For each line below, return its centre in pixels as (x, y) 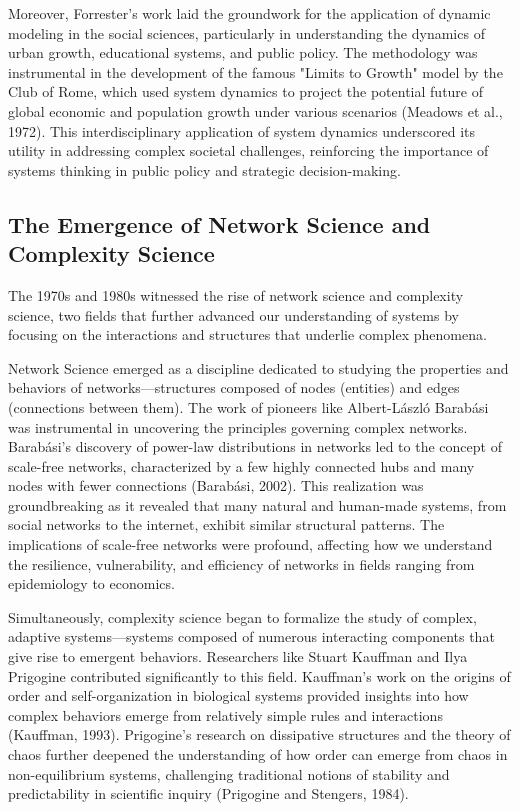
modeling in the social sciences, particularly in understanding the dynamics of (246, 32)
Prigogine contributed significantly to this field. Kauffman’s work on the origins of (259, 675)
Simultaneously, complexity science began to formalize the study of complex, (242, 616)
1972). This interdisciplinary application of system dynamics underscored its (241, 130)
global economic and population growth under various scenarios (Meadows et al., (255, 110)
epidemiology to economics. (91, 583)
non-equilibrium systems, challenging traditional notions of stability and (229, 773)
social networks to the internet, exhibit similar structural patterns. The (226, 524)
